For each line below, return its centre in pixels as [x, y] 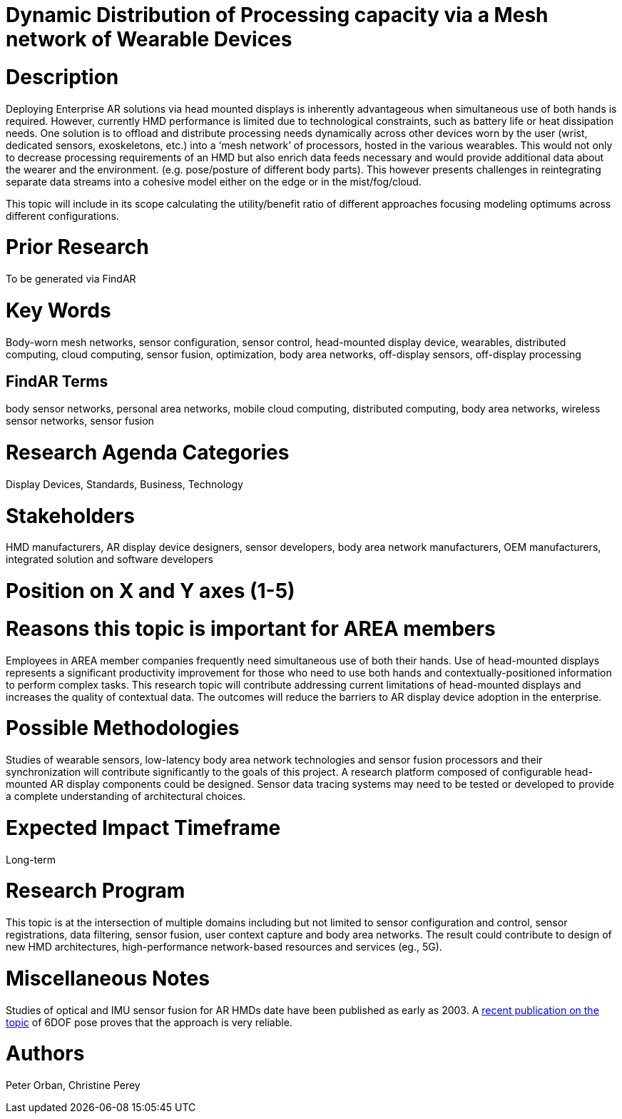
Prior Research [77, 247]
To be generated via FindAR [71, 279]
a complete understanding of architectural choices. [126, 796]
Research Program [96, 891]
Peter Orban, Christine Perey [73, 1085]
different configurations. [62, 216]
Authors [45, 1054]
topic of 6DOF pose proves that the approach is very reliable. [149, 1022]
